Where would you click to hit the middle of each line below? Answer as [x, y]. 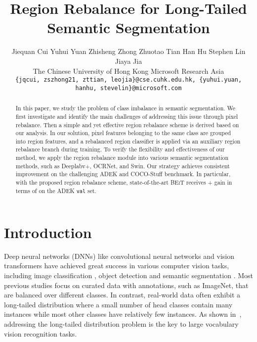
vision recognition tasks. [41, 333]
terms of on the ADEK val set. [56, 190]
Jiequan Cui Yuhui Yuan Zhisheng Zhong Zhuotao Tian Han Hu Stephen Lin [128, 51]
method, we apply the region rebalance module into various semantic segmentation [122, 158]
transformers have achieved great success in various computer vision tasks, [117, 266]
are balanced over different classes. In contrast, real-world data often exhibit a [122, 295]
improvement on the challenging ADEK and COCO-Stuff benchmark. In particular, [123, 174]
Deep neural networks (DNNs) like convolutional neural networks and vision [119, 256]
